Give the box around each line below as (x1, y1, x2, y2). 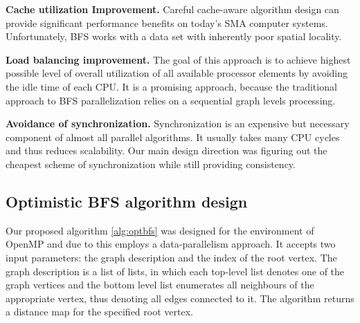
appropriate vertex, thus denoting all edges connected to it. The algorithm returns (6, 290, 354, 305)
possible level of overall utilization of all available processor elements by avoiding (6, 66, 348, 80)
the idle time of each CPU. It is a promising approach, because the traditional (6, 79, 337, 93)
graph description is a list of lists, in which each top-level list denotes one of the (6, 264, 345, 278)
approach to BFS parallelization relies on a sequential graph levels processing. (6, 93, 336, 107)
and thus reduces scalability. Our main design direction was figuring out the (6, 143, 327, 158)
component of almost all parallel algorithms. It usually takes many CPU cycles (6, 129, 340, 144)
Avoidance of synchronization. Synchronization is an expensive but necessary (6, 116, 350, 131)
